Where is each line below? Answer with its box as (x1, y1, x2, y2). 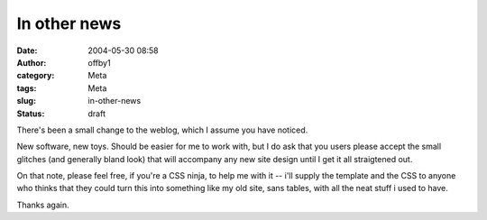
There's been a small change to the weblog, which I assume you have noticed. (16, 124, 308, 135)
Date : (16, 45, 38, 56)
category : (16, 70, 55, 81)
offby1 (87, 57, 112, 68)
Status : (16, 108, 45, 119)
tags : (16, 82, 37, 94)
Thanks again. (16, 199, 69, 210)
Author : (16, 57, 47, 68)
